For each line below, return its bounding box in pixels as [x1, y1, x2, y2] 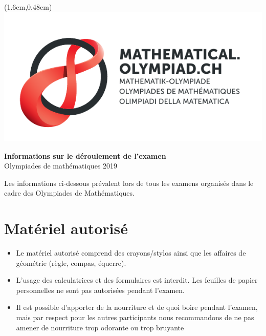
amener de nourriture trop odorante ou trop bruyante [16, 322, 184, 332]
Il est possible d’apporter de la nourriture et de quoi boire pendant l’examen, [16, 302, 258, 312]
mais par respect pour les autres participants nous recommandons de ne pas [16, 312, 254, 323]
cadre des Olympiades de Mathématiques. [4, 187, 135, 198]
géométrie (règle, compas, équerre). [16, 257, 126, 268]
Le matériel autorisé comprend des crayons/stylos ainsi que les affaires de [16, 247, 246, 258]
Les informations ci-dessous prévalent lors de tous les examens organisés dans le [4, 177, 254, 188]
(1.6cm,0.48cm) [4, 2, 52, 12]
